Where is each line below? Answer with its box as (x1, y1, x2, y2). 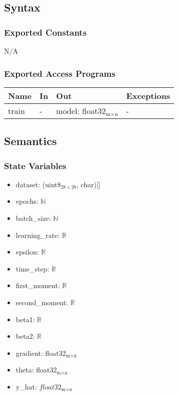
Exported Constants (4, 26, 87, 38)
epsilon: (15, 246, 39, 257)
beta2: (15, 331, 35, 341)
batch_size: (15, 213, 51, 223)
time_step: (15, 263, 49, 274)
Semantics (4, 133, 57, 149)
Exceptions (126, 89, 170, 101)
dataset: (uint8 (15, 179, 61, 189)
